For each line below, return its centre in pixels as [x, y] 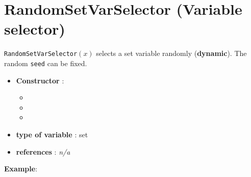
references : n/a [43, 151]
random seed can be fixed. [46, 63]
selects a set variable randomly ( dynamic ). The [171, 53]
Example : [21, 169]
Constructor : [40, 80]
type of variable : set [52, 134]
